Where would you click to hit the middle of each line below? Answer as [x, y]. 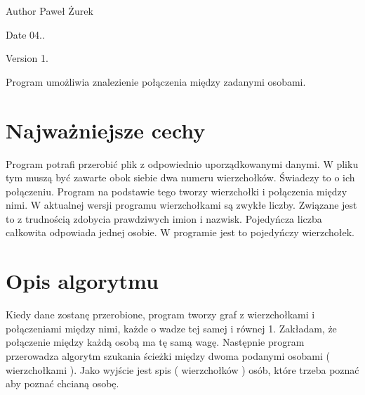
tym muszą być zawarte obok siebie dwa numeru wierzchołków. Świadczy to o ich [180, 177]
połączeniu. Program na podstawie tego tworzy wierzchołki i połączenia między [177, 191]
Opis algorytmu [82, 281]
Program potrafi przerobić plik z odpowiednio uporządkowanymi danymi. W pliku [182, 163]
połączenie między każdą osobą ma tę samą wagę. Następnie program [155, 342]
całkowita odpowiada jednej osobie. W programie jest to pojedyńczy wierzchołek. [180, 232]
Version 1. [27, 58]
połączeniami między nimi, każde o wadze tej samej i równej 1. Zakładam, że [171, 328]
